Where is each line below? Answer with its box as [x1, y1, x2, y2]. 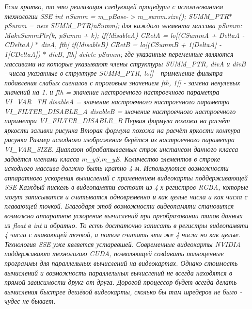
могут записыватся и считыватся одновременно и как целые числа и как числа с [4, 191, 248, 201]
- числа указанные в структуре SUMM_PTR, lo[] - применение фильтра [4, 68, 223, 78]
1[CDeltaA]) [4, 49, 41, 59]
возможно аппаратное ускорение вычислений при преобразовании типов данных [4, 211, 243, 221]
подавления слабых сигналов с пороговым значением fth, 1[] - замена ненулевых [4, 77, 240, 87]
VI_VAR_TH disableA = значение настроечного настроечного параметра [4, 96, 230, 106]
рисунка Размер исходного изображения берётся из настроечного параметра [4, 134, 235, 145]
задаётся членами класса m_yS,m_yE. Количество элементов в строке [4, 153, 220, 163]
